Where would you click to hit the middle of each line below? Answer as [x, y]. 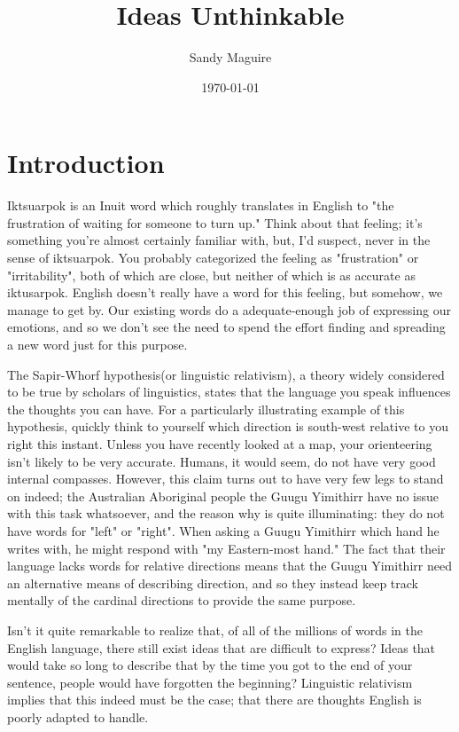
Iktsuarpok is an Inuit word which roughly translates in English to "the [201, 205]
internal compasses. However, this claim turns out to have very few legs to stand [226, 479]
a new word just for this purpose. [97, 344]
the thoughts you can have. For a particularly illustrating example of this [206, 409]
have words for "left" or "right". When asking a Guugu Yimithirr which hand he [223, 530]
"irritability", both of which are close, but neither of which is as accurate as [211, 275]
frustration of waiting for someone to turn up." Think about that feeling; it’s [215, 222]
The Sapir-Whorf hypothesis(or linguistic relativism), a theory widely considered [226, 374]
